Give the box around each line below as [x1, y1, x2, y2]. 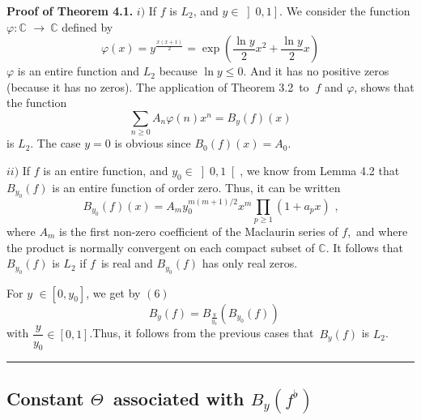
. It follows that [325, 238, 404, 255]
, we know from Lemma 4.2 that [240, 161, 400, 178]
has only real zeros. [202, 255, 298, 272]
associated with [113, 385, 245, 410]
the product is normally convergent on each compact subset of [6, 238, 315, 255]
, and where [347, 222, 408, 239]
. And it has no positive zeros [243, 62, 389, 79]
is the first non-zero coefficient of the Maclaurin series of [59, 222, 338, 239]
